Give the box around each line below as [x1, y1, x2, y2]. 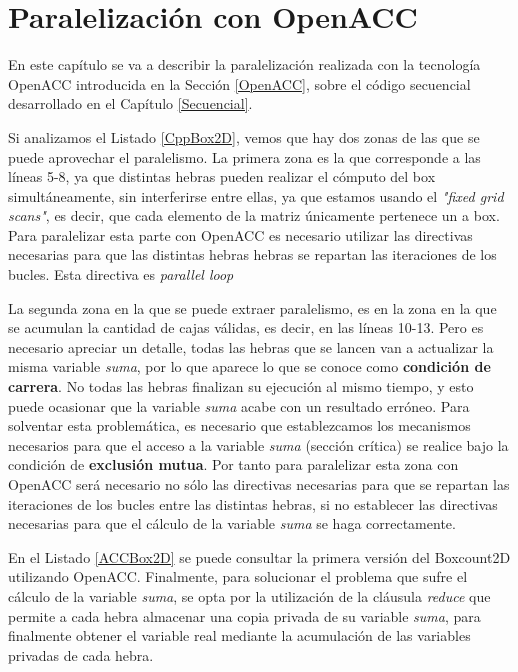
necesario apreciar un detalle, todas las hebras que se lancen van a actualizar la [8, 336, 494, 357]
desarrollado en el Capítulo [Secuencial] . [8, 93, 253, 114]
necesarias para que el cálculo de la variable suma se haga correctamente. [8, 513, 456, 534]
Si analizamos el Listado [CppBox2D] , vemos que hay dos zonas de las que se [8, 126, 480, 147]
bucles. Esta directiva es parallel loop [8, 264, 234, 285]
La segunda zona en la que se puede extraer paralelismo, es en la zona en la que [8, 297, 497, 318]
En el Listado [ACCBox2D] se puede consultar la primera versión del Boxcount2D [8, 546, 511, 567]
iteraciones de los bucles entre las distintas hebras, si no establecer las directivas [8, 493, 498, 514]
